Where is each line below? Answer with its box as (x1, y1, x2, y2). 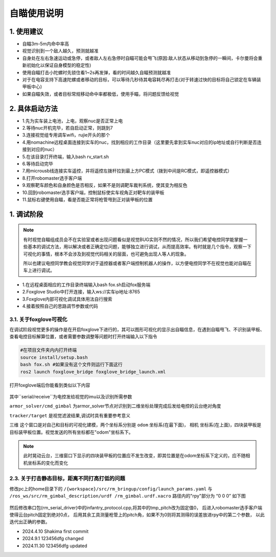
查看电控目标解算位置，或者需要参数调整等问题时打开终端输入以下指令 (9, 333, 157, 340)
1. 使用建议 (9, 27, 43, 36)
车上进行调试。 (23, 267, 55, 273)
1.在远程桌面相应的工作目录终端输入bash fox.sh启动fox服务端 (22, 282, 151, 288)
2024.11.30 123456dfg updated (22, 543, 87, 549)
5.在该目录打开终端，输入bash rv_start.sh (22, 154, 109, 160)
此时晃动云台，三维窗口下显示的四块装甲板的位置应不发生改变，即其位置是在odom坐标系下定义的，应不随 (23, 453, 246, 459)
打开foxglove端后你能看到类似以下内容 (9, 382, 90, 388)
